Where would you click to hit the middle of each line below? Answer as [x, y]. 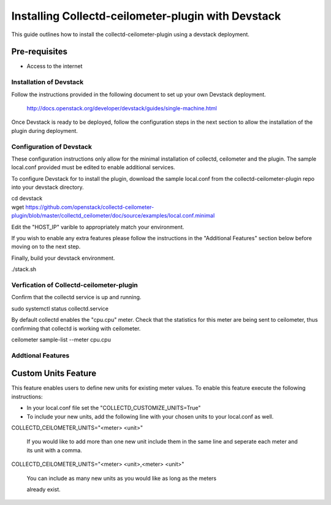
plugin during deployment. [44, 131]
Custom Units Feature [54, 374]
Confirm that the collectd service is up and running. [76, 297]
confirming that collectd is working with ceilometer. [76, 328]
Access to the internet [55, 66]
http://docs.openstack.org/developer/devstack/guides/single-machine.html [122, 108]
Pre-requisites [39, 52]
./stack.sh [24, 269]
